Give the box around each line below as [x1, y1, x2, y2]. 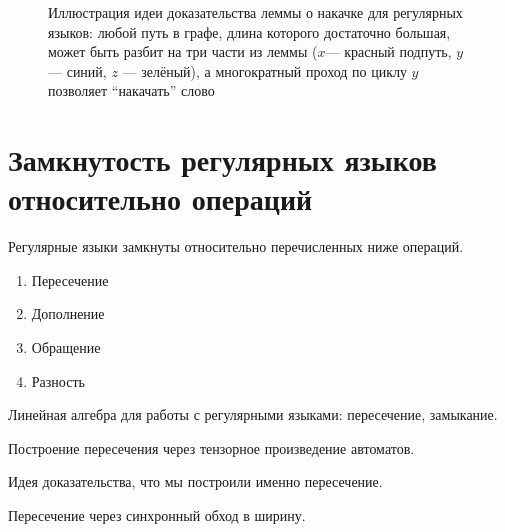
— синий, [48, 60, 107, 81]
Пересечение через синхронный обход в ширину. [8, 505, 306, 526]
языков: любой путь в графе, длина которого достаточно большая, [48, 21, 451, 42]
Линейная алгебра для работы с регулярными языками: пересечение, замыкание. [8, 404, 498, 425]
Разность [31, 370, 85, 391]
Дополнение [31, 303, 105, 324]
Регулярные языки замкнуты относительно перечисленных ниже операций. [8, 236, 464, 257]
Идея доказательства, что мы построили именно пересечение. [8, 471, 383, 492]
